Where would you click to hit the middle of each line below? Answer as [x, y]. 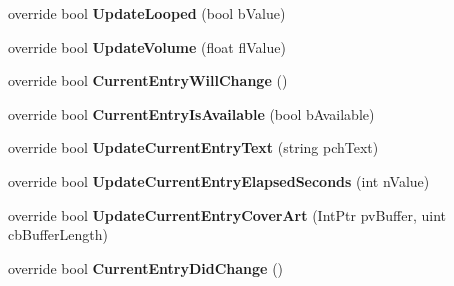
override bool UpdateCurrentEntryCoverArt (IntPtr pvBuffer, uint [227, 214]
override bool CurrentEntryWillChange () [148, 80]
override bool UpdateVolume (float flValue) [147, 46]
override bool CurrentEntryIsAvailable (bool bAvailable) [191, 113]
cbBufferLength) [58, 234]
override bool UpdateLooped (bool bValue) [147, 13]
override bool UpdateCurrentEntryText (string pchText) [193, 147]
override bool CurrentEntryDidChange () [146, 267]
